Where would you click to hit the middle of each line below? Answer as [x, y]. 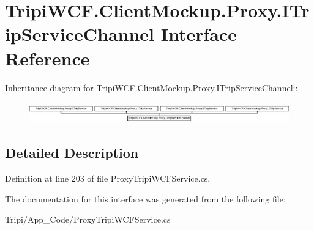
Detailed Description [72, 153]
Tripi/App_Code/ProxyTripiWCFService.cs [88, 219]
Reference [47, 58]
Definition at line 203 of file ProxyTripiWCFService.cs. [108, 178]
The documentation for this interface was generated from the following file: [145, 198]
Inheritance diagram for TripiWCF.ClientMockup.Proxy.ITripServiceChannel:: [151, 87]
